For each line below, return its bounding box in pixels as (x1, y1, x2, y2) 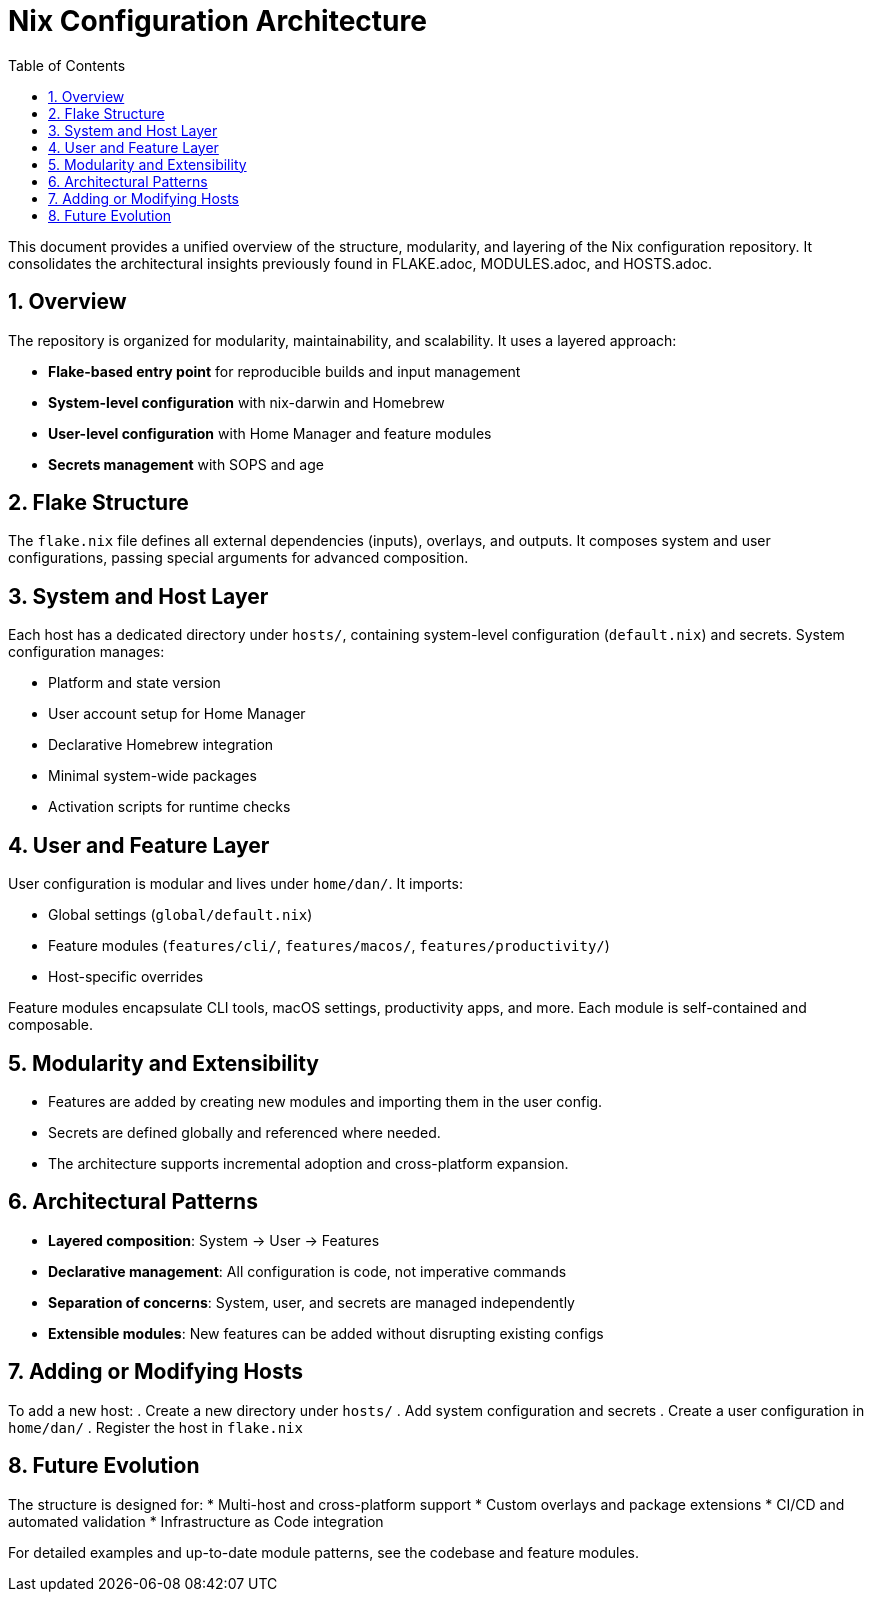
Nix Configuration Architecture (8, 4, 427, 38)
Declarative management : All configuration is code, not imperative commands (48, 1262, 567, 1280)
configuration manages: (8, 643, 165, 661)
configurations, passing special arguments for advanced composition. (8, 549, 469, 567)
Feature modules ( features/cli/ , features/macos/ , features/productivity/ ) (48, 937, 610, 955)
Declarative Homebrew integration (48, 736, 274, 754)
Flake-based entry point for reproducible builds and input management (48, 362, 521, 380)
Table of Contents (8, 56, 126, 74)
